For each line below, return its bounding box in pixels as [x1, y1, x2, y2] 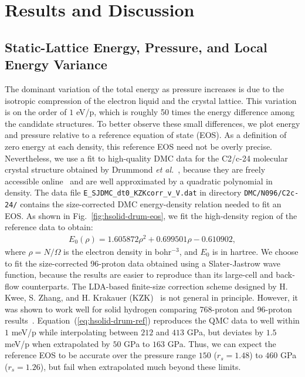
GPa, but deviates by [187, 326, 264, 338]
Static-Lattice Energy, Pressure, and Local [5, 38, 267, 56]
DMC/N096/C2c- [244, 189, 299, 198]
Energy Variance [5, 55, 107, 73]
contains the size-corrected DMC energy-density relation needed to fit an [20, 197, 282, 210]
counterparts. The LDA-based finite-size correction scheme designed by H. [22, 280, 288, 292]
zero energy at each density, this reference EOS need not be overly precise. [5, 140, 273, 152]
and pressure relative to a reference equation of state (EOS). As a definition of [5, 129, 287, 141]
